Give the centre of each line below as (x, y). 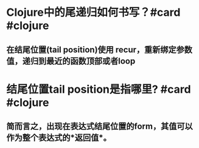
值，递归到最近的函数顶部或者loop (71, 61)
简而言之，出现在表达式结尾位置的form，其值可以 (100, 126)
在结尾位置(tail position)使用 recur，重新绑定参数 (100, 49)
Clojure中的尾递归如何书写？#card (93, 12)
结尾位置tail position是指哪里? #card (99, 89)
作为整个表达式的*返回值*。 (59, 138)
